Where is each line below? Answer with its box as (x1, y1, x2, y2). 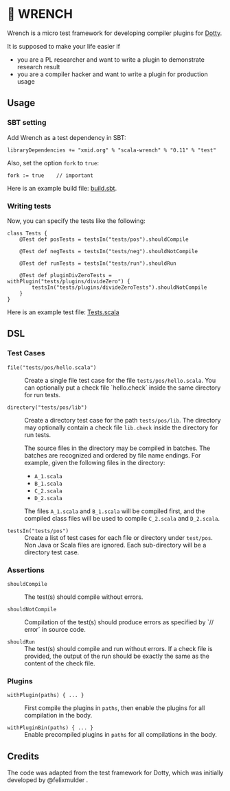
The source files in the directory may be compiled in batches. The (24, 444, 211, 452)
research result (16, 62, 60, 71)
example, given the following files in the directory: (24, 458, 165, 467)
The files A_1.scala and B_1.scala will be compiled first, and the (24, 507, 205, 515)
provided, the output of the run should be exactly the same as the (24, 652, 209, 660)
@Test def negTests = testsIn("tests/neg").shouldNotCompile (19, 248, 198, 255)
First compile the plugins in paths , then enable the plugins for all (24, 704, 205, 712)
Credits (7, 751, 40, 762)
